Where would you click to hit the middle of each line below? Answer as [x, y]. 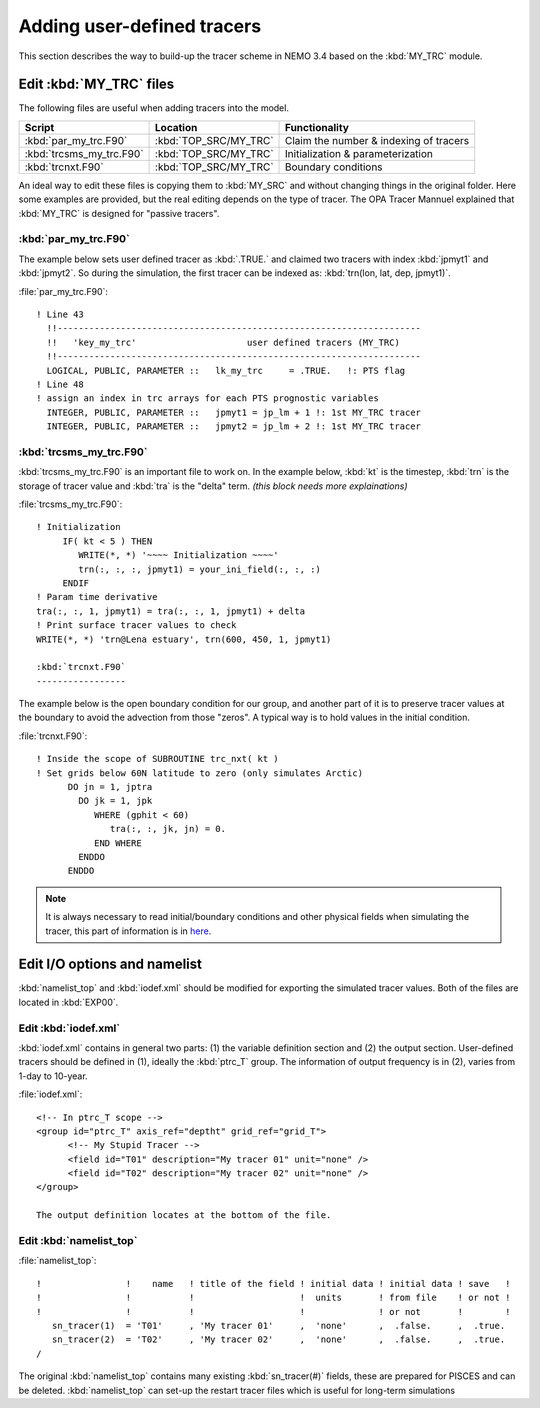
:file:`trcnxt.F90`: [53, 736]
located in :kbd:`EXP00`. [68, 1002]
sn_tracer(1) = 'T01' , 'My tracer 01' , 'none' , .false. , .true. [278, 1325]
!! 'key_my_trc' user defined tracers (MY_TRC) [223, 342]
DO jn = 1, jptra [110, 787]
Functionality [317, 127]
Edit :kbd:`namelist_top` [78, 1241]
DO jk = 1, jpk [115, 801]
